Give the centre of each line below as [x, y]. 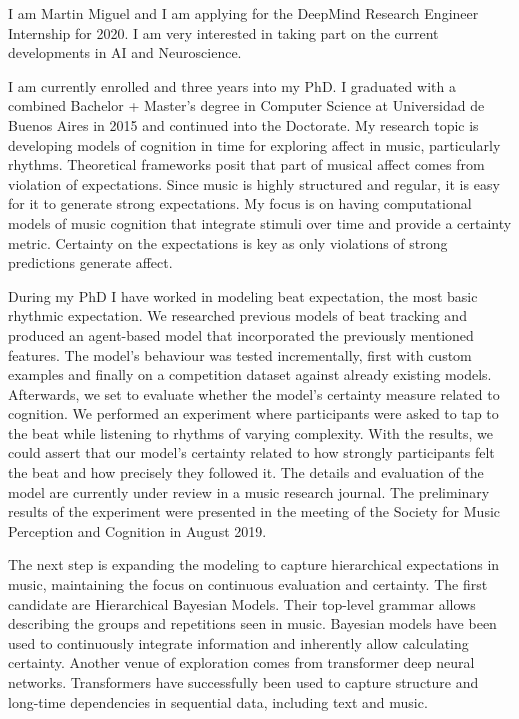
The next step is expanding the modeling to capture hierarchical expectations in [254, 564]
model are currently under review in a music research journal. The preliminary [249, 491]
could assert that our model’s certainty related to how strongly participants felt [251, 452]
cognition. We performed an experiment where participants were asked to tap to [253, 413]
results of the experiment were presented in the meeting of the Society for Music [254, 511]
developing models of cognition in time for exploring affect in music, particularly [254, 144]
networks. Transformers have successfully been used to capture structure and [243, 682]
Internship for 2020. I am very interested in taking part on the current [223, 32]
